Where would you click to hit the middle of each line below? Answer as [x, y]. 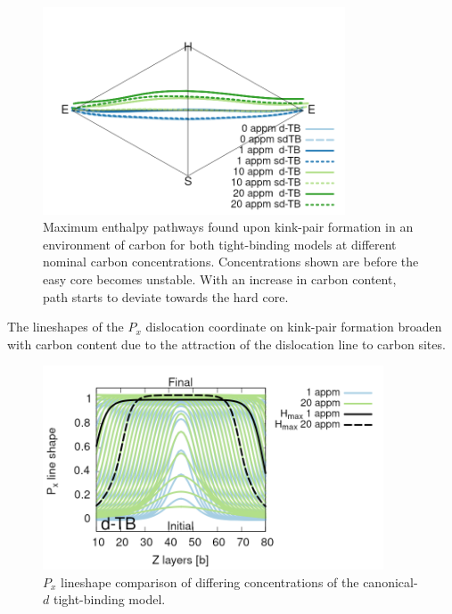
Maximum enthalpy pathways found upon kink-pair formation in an [228, 227]
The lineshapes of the [66, 327]
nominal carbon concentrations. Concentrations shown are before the [231, 262]
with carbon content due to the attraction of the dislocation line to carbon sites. [226, 344]
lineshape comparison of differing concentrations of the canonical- [239, 581]
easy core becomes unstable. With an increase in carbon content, [220, 278]
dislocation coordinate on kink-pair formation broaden [294, 327]
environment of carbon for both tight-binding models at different [220, 244]
